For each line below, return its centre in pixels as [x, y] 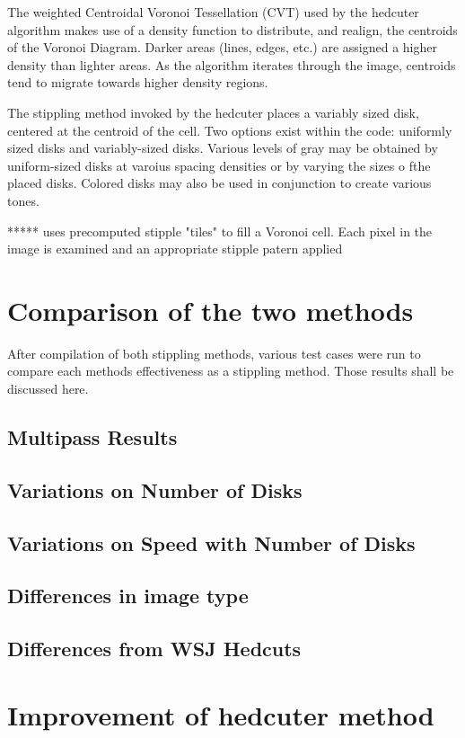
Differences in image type [128, 596]
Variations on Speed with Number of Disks [211, 542]
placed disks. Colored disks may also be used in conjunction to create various [219, 183]
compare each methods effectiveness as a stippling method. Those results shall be [231, 371]
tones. [23, 200]
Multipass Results [92, 437]
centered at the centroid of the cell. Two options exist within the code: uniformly [230, 130]
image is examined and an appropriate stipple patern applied [175, 249]
